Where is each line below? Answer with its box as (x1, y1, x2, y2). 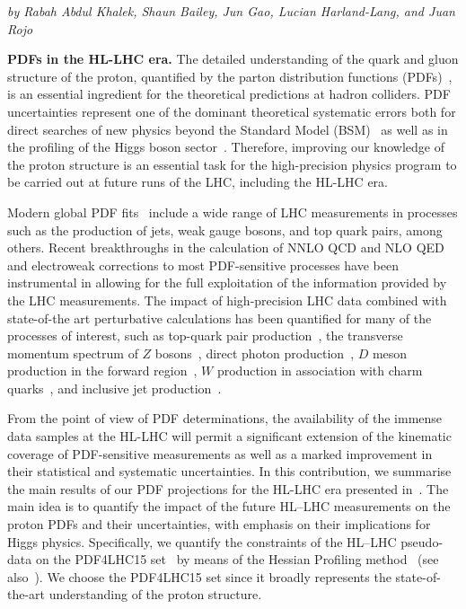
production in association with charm (216, 361, 423, 380)
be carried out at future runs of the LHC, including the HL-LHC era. (7, 172, 388, 191)
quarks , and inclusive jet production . (7, 378, 222, 397)
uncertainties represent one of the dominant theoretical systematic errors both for (7, 101, 456, 120)
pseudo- (400, 532, 444, 551)
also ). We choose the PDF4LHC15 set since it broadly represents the (7, 567, 391, 586)
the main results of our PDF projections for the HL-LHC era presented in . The (7, 479, 449, 498)
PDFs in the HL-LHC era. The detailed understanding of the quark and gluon (7, 49, 459, 68)
